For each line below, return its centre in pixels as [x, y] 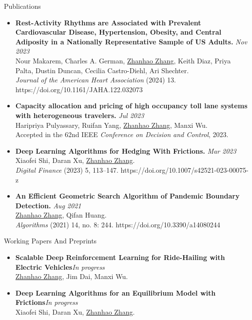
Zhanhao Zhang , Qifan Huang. [61, 215]
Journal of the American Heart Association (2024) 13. [96, 80]
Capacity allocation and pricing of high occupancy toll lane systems [131, 106]
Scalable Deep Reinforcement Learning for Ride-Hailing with [120, 257]
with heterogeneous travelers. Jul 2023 [80, 115]
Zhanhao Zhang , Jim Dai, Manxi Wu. [72, 276]
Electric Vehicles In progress [60, 267]
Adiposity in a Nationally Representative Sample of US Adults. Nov [131, 41]
